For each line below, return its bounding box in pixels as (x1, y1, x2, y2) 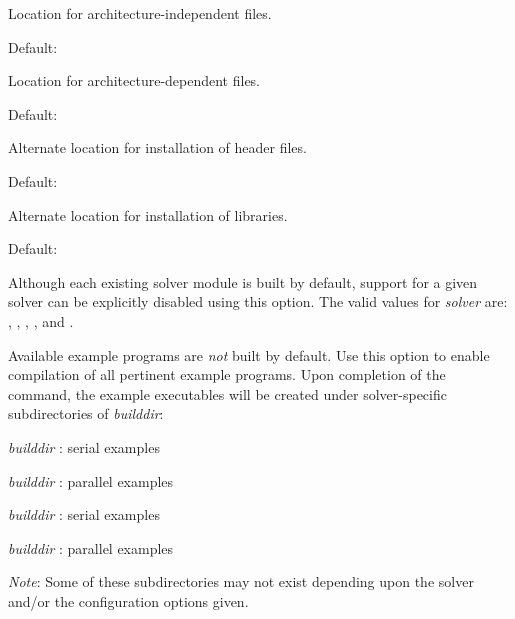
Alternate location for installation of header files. (8, 137, 307, 158)
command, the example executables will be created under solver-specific (8, 383, 447, 404)
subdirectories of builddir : (8, 403, 164, 424)
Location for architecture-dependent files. (8, 70, 261, 91)
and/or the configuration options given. (8, 590, 249, 611)
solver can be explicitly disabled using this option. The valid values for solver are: (8, 291, 508, 312)
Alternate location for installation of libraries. (8, 204, 288, 225)
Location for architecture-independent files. (8, 3, 272, 23)
